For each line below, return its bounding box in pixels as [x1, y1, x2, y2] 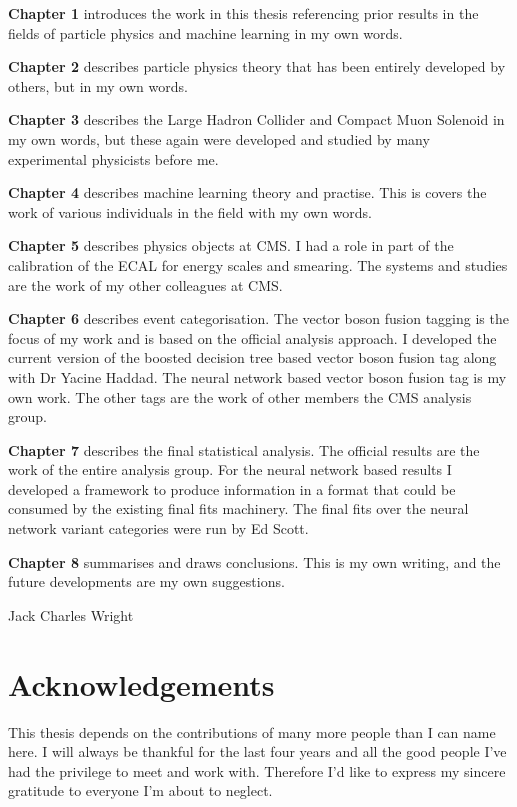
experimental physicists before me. [8, 148, 219, 169]
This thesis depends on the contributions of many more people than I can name [8, 721, 496, 742]
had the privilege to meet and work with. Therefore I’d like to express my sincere [8, 760, 506, 781]
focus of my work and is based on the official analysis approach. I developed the [8, 327, 497, 348]
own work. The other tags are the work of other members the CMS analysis [8, 386, 472, 407]
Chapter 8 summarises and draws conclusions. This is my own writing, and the [8, 551, 501, 572]
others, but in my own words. [8, 75, 188, 96]
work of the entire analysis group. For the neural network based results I [8, 459, 452, 480]
